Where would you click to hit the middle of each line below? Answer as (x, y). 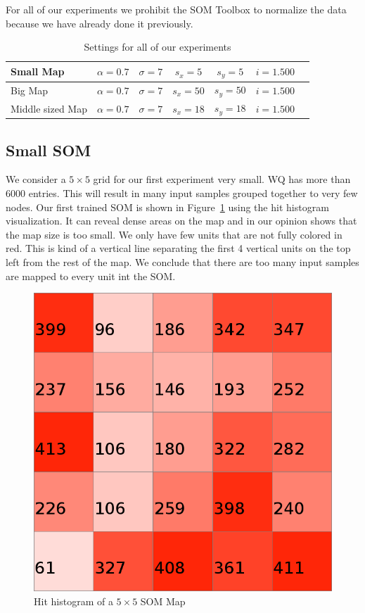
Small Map (38, 71)
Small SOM (49, 150)
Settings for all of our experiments (158, 47)
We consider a (36, 179)
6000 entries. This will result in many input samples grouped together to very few (182, 192)
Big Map (30, 90)
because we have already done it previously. (100, 23)
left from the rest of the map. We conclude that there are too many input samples (182, 261)
